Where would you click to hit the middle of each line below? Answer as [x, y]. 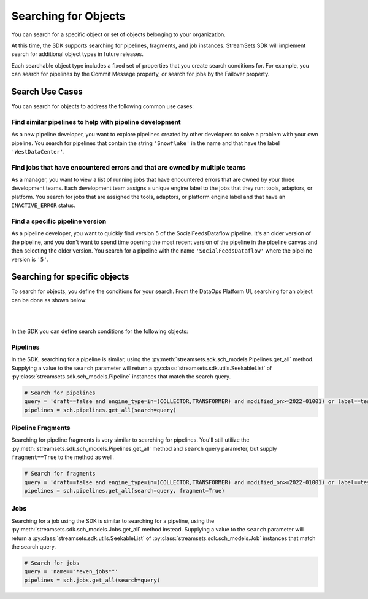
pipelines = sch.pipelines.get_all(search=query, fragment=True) [125, 491]
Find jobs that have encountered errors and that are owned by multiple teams [128, 167]
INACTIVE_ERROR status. [44, 205]
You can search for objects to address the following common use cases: [103, 106]
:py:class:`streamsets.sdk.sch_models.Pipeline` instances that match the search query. [121, 376]
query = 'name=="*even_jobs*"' [71, 572]
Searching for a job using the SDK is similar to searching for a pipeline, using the [113, 521]
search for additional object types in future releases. [77, 54]
